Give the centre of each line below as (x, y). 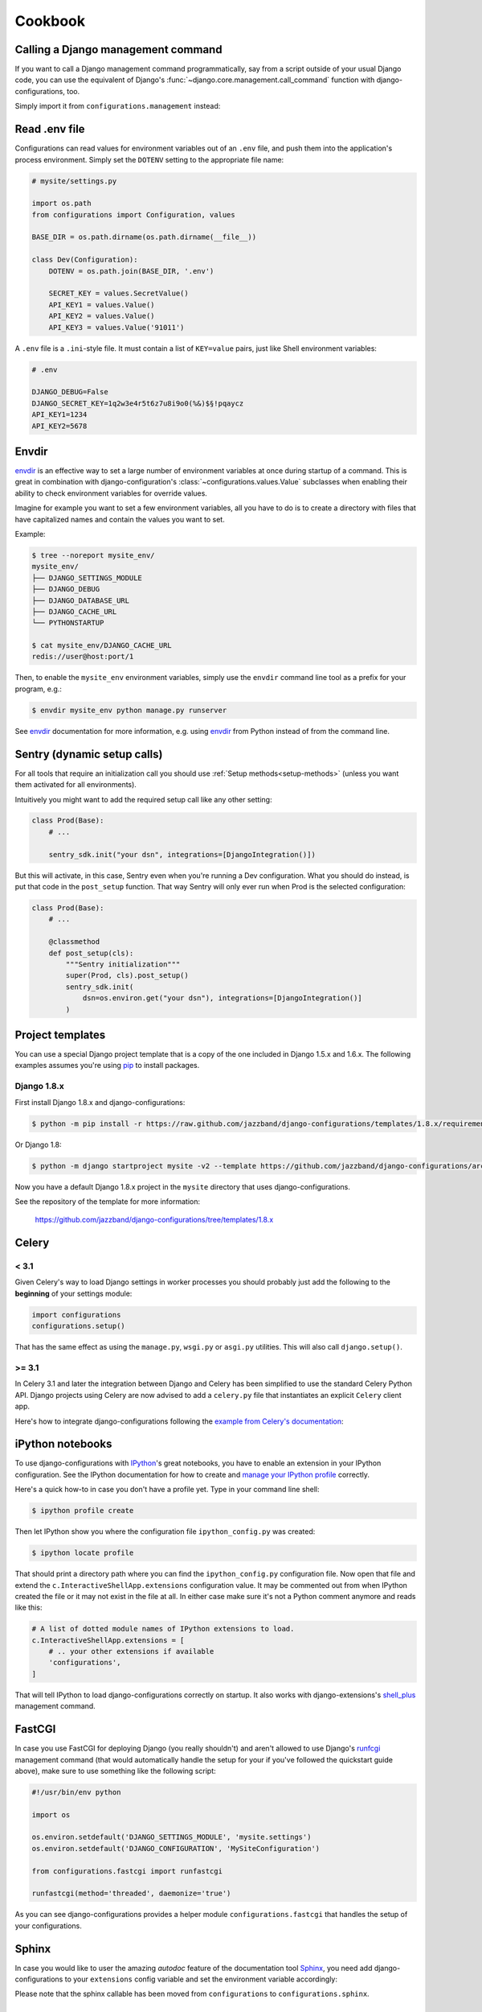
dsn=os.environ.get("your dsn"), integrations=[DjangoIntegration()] (223, 998)
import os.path (61, 204)
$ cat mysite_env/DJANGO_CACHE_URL (102, 645)
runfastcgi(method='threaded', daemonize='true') (131, 1894)
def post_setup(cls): (91, 953)
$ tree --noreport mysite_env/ (94, 555)
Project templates (60, 1035)
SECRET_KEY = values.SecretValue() (118, 293)
